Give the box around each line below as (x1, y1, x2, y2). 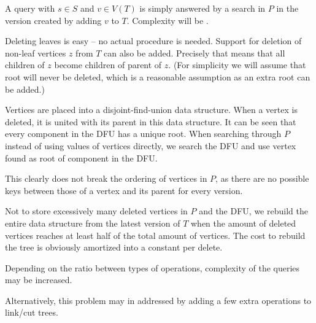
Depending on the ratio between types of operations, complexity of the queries (5, 261, 300, 274)
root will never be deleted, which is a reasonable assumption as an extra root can (5, 70, 310, 83)
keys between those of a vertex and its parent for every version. (5, 184, 243, 197)
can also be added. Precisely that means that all (104, 46, 285, 59)
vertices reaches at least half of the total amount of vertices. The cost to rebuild (5, 228, 306, 241)
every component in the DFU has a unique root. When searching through (5, 127, 282, 140)
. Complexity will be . (126, 14, 209, 26)
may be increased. (5, 273, 72, 286)
